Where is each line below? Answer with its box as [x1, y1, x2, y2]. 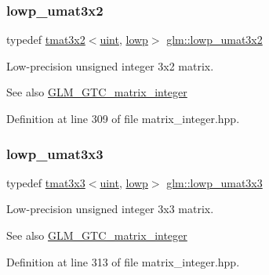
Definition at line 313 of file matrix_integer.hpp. [6, 253, 240, 270]
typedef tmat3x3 [6, 174, 85, 190]
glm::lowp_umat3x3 [166, 174, 263, 190]
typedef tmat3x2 [6, 31, 85, 48]
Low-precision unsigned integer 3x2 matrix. [6, 57, 214, 74]
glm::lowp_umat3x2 [166, 31, 263, 48]
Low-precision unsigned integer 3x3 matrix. [6, 201, 214, 217]
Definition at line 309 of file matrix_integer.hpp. [6, 110, 240, 126]
